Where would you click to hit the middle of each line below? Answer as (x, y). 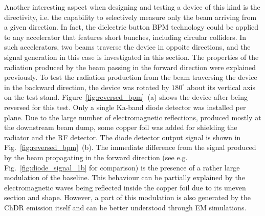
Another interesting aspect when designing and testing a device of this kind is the (132, 7)
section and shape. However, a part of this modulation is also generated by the (127, 197)
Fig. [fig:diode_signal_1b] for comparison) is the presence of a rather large (122, 167)
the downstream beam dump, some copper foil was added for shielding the (121, 127)
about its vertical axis (221, 87)
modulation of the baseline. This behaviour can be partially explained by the (125, 177)
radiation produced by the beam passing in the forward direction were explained (130, 67)
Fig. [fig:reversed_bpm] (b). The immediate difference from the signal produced (130, 147)
